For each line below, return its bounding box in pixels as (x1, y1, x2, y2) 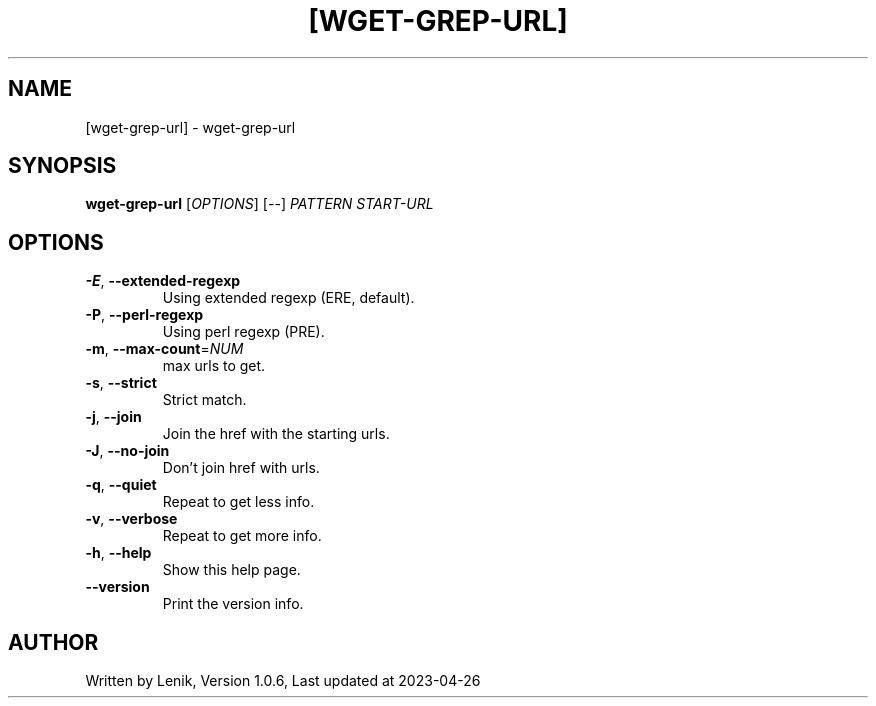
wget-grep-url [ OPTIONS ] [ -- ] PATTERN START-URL (85, 195, 434, 213)
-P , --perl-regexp (85, 306, 204, 324)
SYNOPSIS (8, 153, 117, 179)
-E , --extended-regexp (85, 272, 241, 290)
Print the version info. (162, 595, 304, 613)
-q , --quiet (85, 476, 157, 494)
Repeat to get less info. (162, 493, 315, 511)
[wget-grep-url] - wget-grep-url (85, 118, 296, 136)
